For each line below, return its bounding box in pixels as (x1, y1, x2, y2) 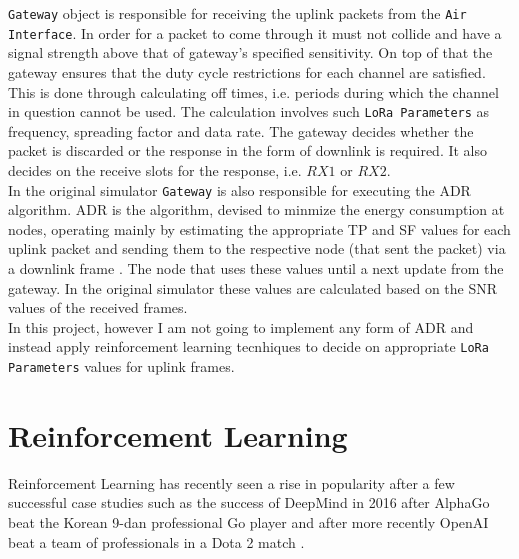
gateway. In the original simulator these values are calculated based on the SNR (8, 277, 498, 298)
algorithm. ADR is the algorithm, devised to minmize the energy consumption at (8, 199, 505, 220)
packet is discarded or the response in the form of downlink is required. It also (8, 140, 488, 161)
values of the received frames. (8, 297, 188, 318)
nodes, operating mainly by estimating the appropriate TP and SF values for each (8, 218, 511, 239)
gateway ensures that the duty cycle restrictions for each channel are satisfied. (8, 61, 486, 82)
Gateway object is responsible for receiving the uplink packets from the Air (8, 3, 467, 23)
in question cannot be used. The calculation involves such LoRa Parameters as (8, 101, 490, 122)
